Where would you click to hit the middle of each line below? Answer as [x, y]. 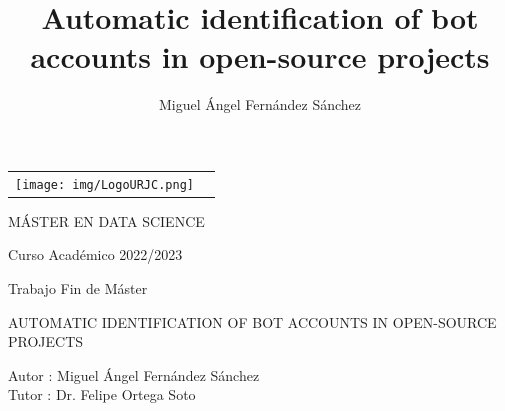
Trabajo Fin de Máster [78, 288]
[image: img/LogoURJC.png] [104, 184]
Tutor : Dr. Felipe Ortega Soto [102, 394]
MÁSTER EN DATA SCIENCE [106, 220]
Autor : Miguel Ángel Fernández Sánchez [134, 374]
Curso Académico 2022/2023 [95, 254]
